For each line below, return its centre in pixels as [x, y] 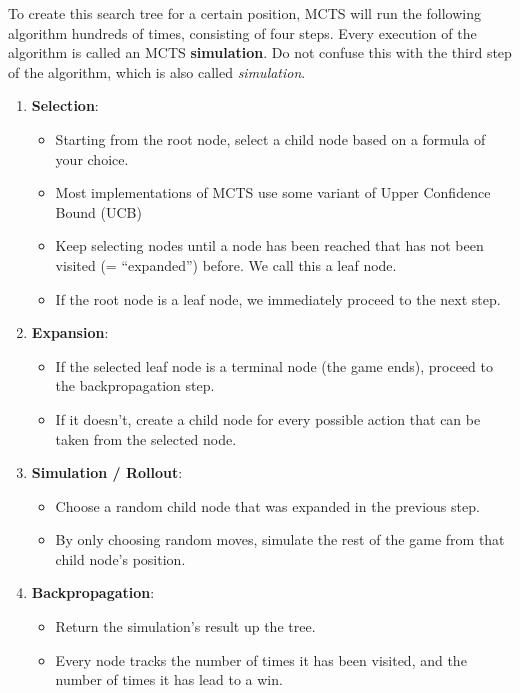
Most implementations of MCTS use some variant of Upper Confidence [273, 192]
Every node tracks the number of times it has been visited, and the [261, 659]
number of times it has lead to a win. [169, 679]
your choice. [92, 158]
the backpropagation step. [135, 385]
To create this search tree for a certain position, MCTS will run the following [244, 13]
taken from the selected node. [146, 438]
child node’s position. [120, 558]
